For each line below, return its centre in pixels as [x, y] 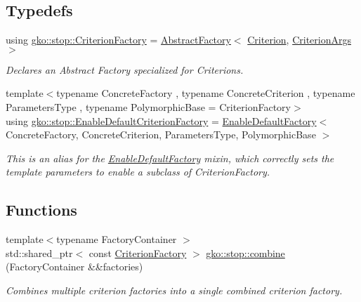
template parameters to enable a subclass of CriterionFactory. [138, 172]
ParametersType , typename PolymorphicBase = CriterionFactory [148, 106]
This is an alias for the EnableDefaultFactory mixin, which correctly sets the [170, 158]
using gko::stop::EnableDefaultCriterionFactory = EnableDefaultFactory [161, 120]
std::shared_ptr [39, 252]
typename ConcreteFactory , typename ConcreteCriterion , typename [206, 93]
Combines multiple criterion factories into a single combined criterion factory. [174, 290]
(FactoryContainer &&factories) [74, 267]
